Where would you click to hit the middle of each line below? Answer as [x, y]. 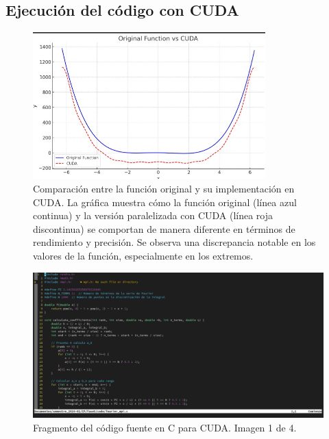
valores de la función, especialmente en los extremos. [143, 256]
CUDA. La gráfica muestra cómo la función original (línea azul [165, 202]
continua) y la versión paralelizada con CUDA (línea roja [153, 215]
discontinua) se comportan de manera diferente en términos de [164, 228]
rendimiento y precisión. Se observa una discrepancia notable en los [174, 242]
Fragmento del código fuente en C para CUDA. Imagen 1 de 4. [165, 428]
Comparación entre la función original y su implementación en [164, 189]
